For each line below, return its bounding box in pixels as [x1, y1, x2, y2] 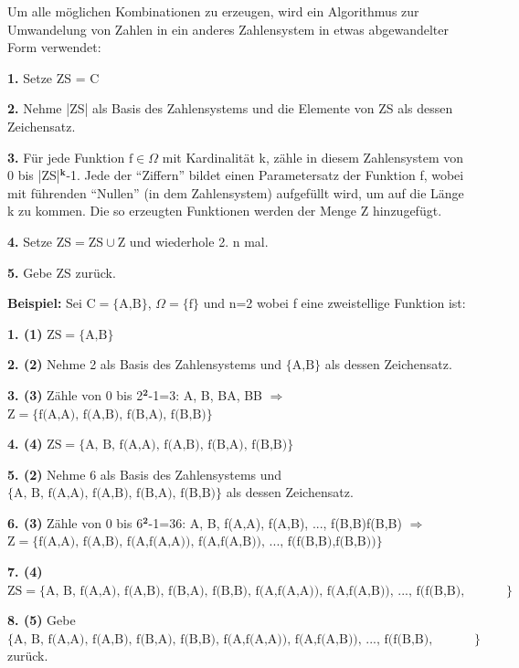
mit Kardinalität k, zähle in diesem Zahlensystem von [162, 147, 464, 166]
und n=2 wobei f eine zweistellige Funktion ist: [203, 293, 466, 313]
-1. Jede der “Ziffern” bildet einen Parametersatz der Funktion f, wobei [66, 165, 464, 185]
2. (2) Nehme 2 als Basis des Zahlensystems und [7, 355, 282, 374]
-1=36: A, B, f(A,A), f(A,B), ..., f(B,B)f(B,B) [148, 513, 402, 532]
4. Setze [7, 231, 53, 250]
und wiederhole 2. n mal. [129, 231, 269, 250]
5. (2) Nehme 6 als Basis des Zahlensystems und [7, 464, 282, 483]
